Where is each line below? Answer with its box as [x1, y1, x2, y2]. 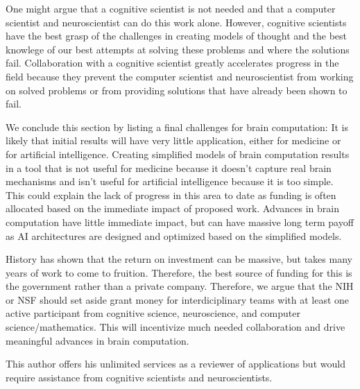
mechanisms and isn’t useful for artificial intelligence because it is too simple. [6, 174, 334, 189]
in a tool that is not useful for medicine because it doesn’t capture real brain [6, 160, 332, 175]
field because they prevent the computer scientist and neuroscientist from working [6, 69, 354, 83]
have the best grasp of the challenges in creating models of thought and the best [6, 28, 348, 43]
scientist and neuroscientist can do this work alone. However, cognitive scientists [6, 15, 347, 29]
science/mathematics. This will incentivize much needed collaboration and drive [6, 320, 345, 334]
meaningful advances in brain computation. [6, 333, 189, 347]
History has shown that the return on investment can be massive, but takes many [6, 252, 352, 266]
